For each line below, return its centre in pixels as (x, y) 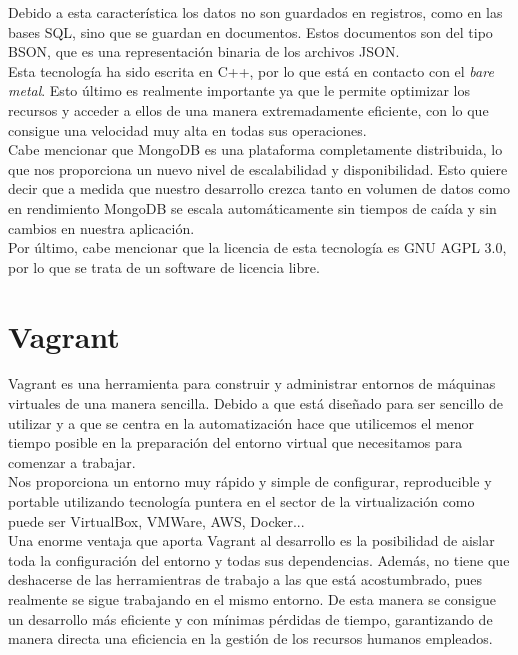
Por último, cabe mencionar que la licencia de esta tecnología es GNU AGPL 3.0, (257, 247)
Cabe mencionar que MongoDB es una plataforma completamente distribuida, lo (255, 149)
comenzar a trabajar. (72, 461)
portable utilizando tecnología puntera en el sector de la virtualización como (241, 501)
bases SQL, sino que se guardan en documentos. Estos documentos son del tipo (250, 31)
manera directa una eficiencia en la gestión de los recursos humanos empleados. (250, 638)
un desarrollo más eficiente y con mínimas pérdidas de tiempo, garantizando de (250, 618)
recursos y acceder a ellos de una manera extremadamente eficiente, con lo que (248, 109)
